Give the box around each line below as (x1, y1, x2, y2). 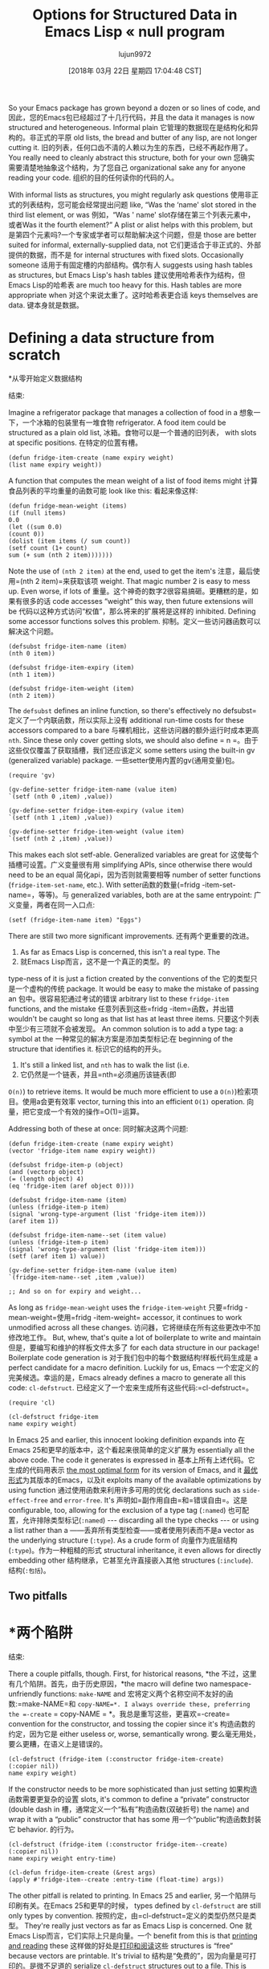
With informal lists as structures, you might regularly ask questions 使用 (8, 190, 245, 199)
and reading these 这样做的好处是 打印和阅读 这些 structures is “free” (8, 1941, 234, 1951)
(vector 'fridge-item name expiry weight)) (8, 1147, 157, 1155)
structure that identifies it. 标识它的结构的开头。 (8, 1044, 166, 1054)
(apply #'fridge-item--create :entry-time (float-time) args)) (8, 1876, 225, 1884)
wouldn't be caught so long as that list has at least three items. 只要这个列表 (8, 1013, 259, 1023)
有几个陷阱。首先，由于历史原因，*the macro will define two (8, 1679, 209, 1689)
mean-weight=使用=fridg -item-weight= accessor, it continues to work (8, 1312, 243, 1322)
